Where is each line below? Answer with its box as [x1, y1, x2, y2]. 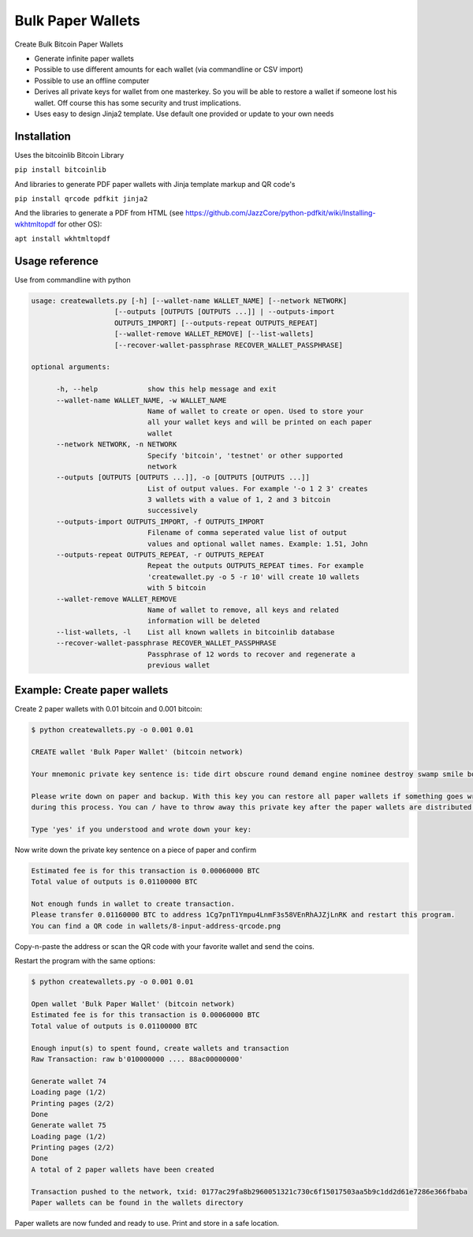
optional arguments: [31, 363, 110, 372]
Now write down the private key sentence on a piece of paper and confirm [14, 845, 256, 854]
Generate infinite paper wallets [34, 54, 134, 63]
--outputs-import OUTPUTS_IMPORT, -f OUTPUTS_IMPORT [56, 517, 264, 526]
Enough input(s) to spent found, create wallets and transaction [31, 1044, 289, 1052]
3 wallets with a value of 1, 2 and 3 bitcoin [147, 495, 331, 504]
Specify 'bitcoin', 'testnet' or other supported [147, 450, 343, 460]
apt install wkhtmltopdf [14, 234, 110, 244]
